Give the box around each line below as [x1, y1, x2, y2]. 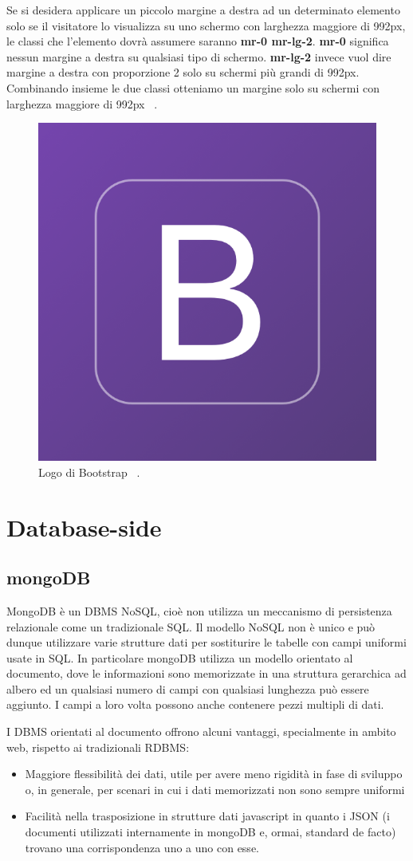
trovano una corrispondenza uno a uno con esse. [25, 839, 259, 855]
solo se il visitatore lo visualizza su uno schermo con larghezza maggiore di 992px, [6, 17, 406, 33]
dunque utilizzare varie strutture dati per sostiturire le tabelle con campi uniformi [6, 634, 407, 651]
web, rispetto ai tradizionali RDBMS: [6, 738, 190, 755]
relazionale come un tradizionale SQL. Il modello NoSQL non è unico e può [6, 618, 376, 635]
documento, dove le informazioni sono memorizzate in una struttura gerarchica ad [6, 665, 407, 682]
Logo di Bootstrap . [38, 463, 140, 480]
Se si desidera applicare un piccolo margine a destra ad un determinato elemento [6, 2, 400, 18]
